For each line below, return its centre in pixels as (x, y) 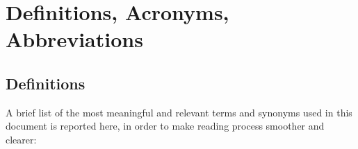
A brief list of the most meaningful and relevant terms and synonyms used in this (179, 112)
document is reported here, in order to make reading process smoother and (165, 126)
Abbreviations (74, 39)
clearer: (21, 139)
